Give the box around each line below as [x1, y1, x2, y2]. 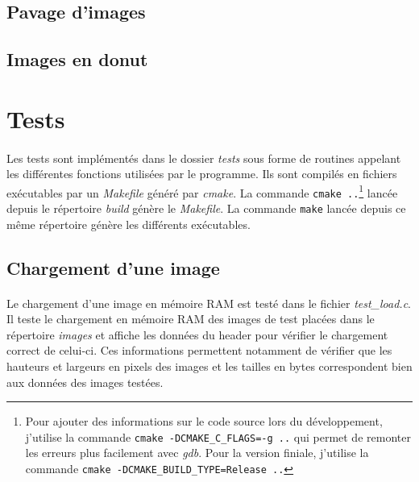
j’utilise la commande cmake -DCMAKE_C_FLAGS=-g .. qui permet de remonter [25, 428, 411, 445]
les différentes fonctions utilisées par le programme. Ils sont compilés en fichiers [6, 165, 397, 182]
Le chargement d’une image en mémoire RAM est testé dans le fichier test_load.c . [6, 294, 411, 311]
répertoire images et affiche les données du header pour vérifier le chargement [6, 326, 388, 343]
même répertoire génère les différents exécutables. [6, 215, 251, 232]
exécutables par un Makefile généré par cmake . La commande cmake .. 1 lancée [6, 181, 398, 201]
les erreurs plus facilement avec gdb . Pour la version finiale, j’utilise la [25, 444, 369, 461]
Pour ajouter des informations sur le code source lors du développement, [25, 413, 383, 430]
